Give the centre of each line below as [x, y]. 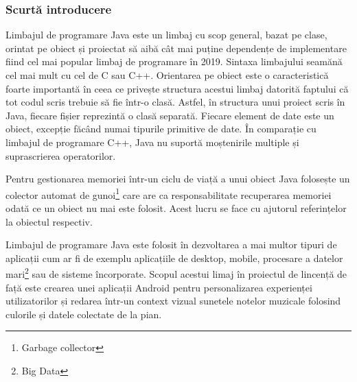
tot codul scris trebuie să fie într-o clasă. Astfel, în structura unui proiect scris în [175, 102]
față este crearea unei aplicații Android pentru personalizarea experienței [159, 287]
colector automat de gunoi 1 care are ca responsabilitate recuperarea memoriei [169, 193]
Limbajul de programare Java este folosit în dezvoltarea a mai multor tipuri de [171, 244]
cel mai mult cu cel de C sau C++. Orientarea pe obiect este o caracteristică [167, 75]
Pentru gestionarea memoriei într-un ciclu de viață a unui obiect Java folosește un [178, 179]
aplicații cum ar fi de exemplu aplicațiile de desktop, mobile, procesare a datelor [174, 258]
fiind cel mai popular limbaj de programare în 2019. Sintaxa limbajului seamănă [174, 61]
